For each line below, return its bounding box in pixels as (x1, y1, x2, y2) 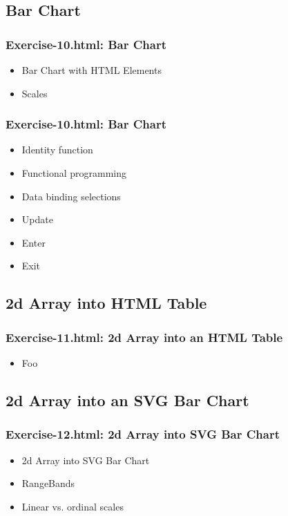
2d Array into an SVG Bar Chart (6, 389, 249, 410)
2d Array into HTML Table (6, 292, 207, 314)
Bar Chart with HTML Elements (21, 63, 162, 77)
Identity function (21, 142, 93, 157)
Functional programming (21, 166, 126, 180)
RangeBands (21, 476, 75, 490)
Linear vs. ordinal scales (21, 499, 124, 513)
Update (21, 212, 53, 227)
